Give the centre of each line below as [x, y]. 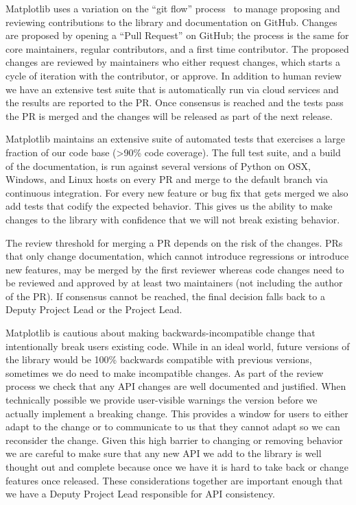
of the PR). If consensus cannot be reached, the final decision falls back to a [165, 296]
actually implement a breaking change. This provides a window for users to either [177, 413]
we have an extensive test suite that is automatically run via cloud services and [172, 89]
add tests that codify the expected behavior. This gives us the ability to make [169, 206]
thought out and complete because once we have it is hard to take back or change [177, 467]
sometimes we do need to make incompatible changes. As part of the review [165, 372]
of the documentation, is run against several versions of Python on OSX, [158, 165]
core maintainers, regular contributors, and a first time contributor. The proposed [177, 48]
